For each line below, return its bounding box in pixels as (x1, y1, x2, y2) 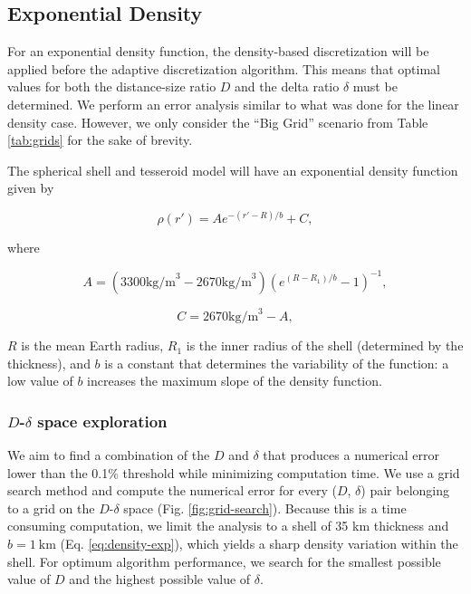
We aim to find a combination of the (7, 445, 210, 465)
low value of (7, 371, 73, 390)
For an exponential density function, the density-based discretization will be (7, 42, 429, 61)
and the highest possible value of (69, 570, 251, 589)
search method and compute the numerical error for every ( (7, 481, 337, 500)
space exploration (37, 409, 168, 432)
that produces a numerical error (263, 445, 440, 465)
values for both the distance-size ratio (7, 77, 216, 96)
